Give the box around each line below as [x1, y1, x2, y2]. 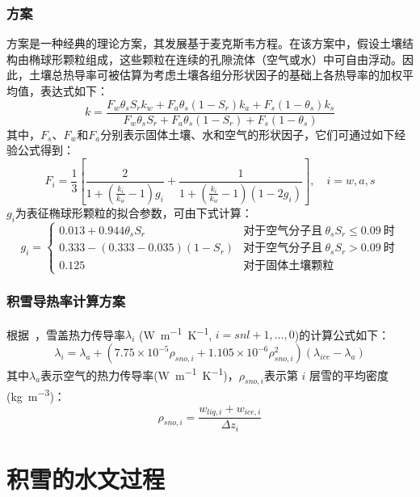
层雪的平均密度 [309, 366, 389, 383]
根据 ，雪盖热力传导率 [6, 326, 125, 343]
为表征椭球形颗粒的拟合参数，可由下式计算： [15, 204, 253, 221]
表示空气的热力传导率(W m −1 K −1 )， [40, 364, 239, 383]
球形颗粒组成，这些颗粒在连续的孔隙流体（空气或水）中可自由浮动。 [40, 50, 402, 67]
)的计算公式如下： [294, 326, 390, 343]
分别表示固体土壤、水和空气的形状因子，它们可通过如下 [100, 125, 395, 142]
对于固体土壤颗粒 [243, 260, 334, 272]
